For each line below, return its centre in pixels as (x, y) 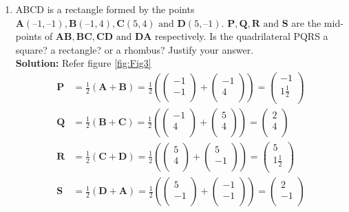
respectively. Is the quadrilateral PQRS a (242, 36)
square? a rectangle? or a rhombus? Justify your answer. (135, 49)
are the (306, 22)
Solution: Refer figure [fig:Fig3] (83, 63)
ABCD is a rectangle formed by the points (105, 9)
